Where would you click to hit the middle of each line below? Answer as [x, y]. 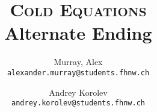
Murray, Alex [78, 62]
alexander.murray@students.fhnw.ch [78, 73]
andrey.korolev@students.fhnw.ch [78, 103]
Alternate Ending [78, 33]
